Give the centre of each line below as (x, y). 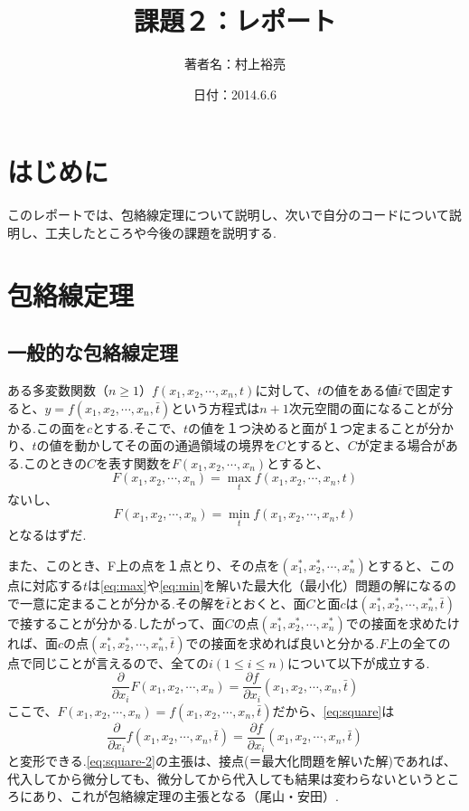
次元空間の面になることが (365, 407)
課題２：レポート (234, 20)
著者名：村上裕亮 (235, 64)
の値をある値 (360, 390)
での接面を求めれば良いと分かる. (282, 642)
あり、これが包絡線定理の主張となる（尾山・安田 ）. (185, 796)
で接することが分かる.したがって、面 (116, 622)
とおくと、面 (268, 603)
